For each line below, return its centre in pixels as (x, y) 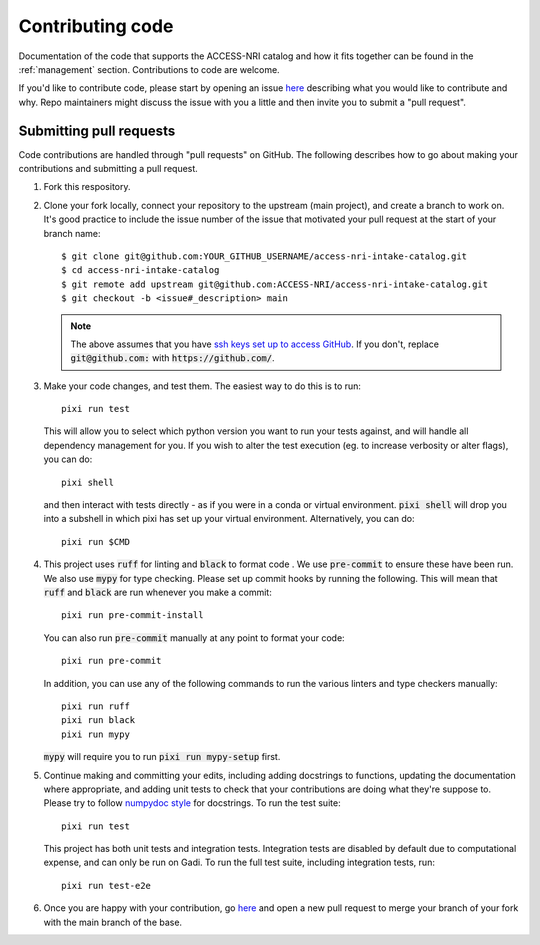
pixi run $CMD (95, 541)
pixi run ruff (95, 706)
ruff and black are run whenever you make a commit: (157, 592)
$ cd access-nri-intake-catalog (140, 270)
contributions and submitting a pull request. (108, 169)
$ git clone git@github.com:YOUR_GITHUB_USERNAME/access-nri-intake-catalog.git (264, 256)
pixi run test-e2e (106, 885)
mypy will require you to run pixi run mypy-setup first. (162, 757)
